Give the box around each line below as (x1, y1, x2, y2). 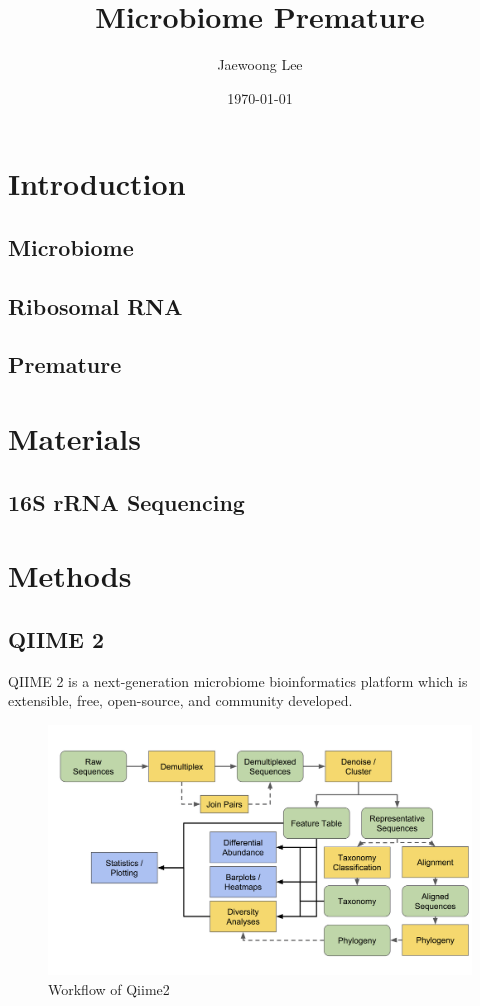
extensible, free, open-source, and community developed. (8, 690, 353, 711)
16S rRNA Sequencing (8, 486, 245, 517)
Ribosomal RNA (8, 290, 183, 321)
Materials (8, 418, 142, 459)
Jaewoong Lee (217, 54, 303, 75)
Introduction (8, 163, 186, 204)
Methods (8, 555, 132, 596)
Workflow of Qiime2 (48, 978, 170, 999)
